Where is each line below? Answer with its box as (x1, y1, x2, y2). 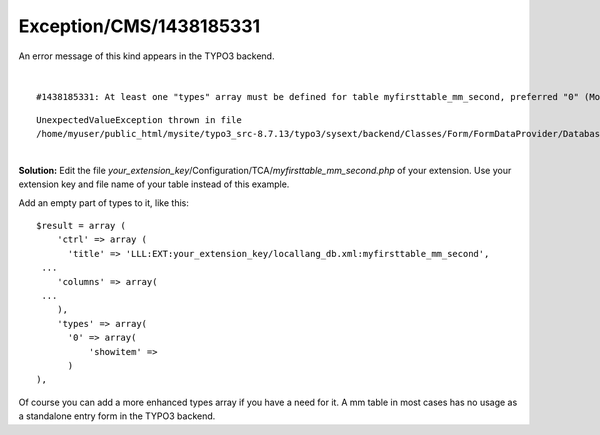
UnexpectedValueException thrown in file (36, 114, 242, 125)
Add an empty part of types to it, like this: (18, 196, 189, 209)
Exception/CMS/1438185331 (18, 15, 261, 37)
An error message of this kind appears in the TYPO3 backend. (18, 50, 275, 62)
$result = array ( (36, 220, 127, 232)
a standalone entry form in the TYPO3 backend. (18, 410, 216, 422)
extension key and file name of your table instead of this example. (18, 178, 290, 190)
